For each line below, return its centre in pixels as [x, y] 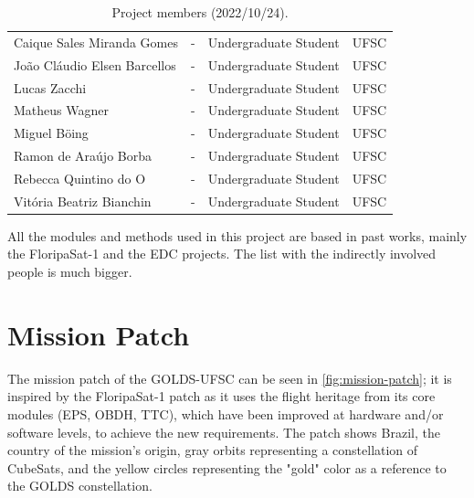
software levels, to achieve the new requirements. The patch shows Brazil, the [224, 432]
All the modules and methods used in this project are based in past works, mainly [237, 235]
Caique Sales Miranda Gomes [96, 42]
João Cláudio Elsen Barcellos [95, 64]
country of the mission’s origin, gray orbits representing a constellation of [213, 450]
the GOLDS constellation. [80, 486]
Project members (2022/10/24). [200, 12]
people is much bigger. [70, 272]
